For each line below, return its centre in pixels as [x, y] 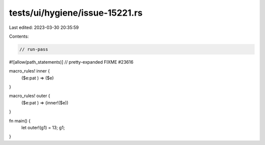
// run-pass [34, 49]
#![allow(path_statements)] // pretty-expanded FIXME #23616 [71, 62]
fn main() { [20, 121]
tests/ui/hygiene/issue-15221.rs [76, 13]
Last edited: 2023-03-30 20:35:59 [44, 27]
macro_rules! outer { [30, 96]
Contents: [19, 36]
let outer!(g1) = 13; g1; [43, 128]
